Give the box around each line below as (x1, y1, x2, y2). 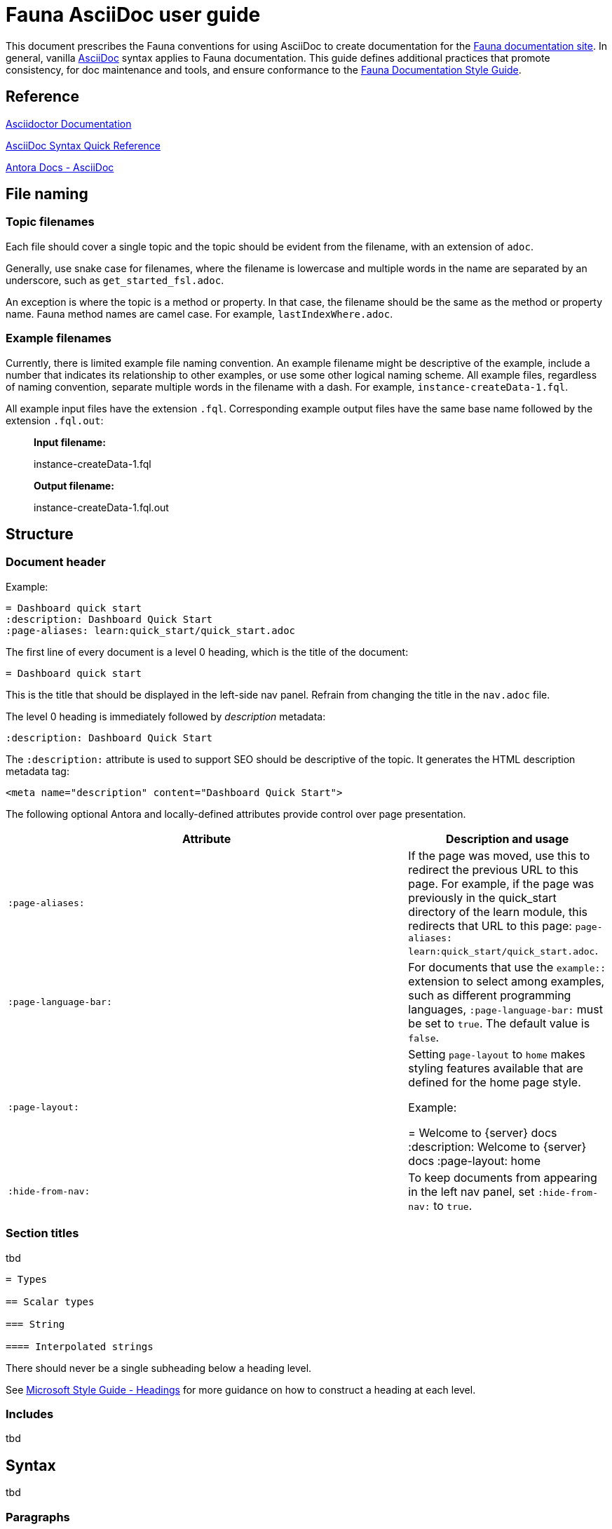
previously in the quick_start (408, 890, 557, 905)
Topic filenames (6, 215, 95, 229)
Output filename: (34, 479, 114, 492)
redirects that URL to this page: (408, 918, 572, 933)
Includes (6, 1406, 54, 1421)
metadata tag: (6, 764, 69, 777)
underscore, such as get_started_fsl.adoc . (6, 274, 224, 286)
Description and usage (446, 831, 569, 846)
